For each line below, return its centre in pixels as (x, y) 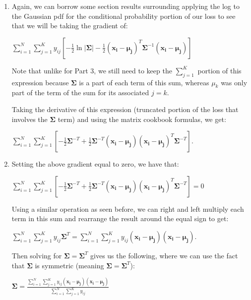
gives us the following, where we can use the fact (164, 255)
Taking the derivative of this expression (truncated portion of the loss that (125, 109)
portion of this (220, 70)
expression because (40, 82)
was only (234, 82)
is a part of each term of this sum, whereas (144, 82)
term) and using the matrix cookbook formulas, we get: (142, 119)
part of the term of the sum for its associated (80, 92)
